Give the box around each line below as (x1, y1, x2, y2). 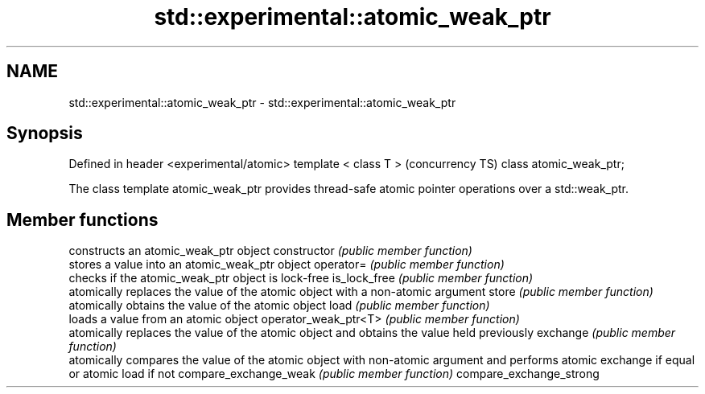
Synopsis (6, 123, 83, 144)
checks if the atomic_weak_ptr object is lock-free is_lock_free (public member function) (68, 271, 534, 285)
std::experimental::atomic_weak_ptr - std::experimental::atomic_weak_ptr (68, 95, 456, 109)
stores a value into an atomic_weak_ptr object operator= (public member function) (68, 257, 505, 272)
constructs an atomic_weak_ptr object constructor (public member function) (68, 244, 472, 258)
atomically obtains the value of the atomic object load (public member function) (68, 298, 490, 313)
